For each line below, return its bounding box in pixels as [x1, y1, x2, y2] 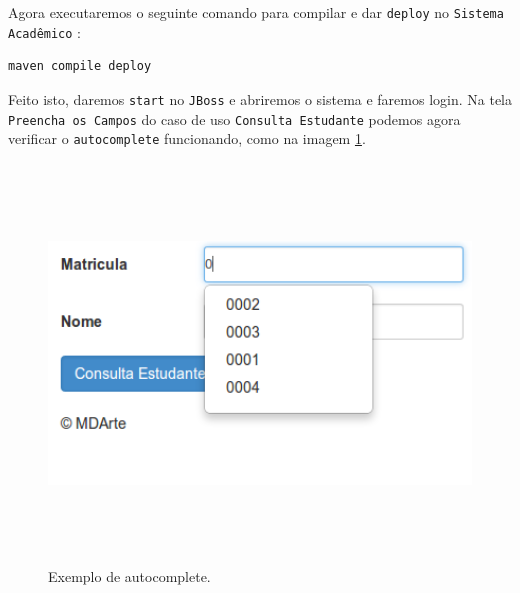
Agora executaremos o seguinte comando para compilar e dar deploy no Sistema [8, 2, 504, 22]
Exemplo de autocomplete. [48, 566, 211, 587]
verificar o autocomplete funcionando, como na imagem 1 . [8, 128, 366, 149]
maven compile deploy [8, 59, 152, 74]
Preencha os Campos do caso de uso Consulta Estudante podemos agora [8, 108, 461, 129]
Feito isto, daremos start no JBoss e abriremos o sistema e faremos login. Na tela [8, 88, 513, 109]
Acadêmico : [8, 21, 81, 42]
